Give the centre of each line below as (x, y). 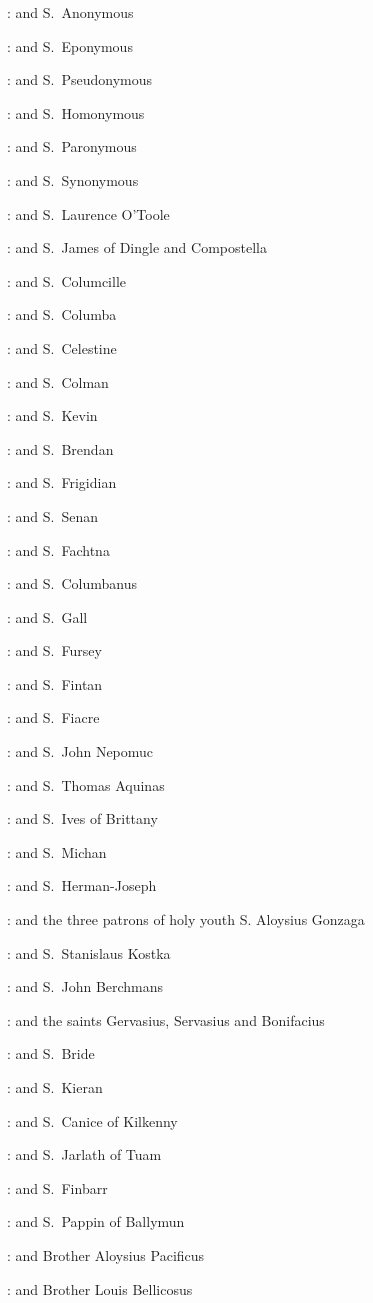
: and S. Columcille (67, 280)
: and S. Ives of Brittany (82, 818)
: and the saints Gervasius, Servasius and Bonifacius (166, 1019)
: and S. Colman (58, 381)
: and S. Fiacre (53, 717)
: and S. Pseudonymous (80, 79)
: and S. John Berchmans (85, 986)
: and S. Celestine (62, 347)
